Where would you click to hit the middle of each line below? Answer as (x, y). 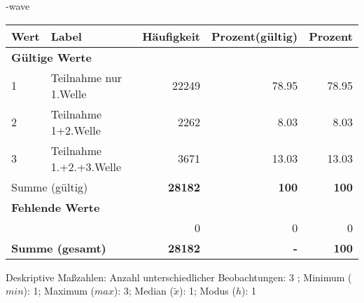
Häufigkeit (171, 36)
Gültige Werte (51, 57)
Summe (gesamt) (59, 248)
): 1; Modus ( (207, 291)
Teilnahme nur (86, 77)
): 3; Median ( (143, 291)
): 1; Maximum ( (59, 291)
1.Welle (69, 93)
